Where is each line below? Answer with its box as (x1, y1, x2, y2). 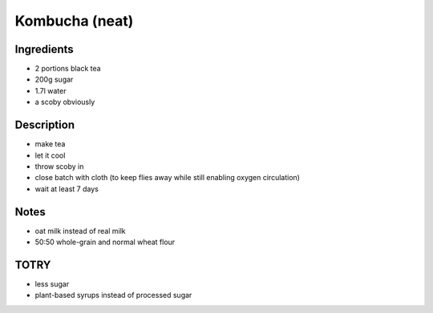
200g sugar (34, 74, 74, 84)
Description (14, 118, 75, 132)
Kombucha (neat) (14, 12, 134, 30)
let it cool (34, 150, 66, 160)
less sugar (34, 279, 70, 288)
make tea (34, 139, 66, 149)
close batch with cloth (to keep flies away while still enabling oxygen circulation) (34, 173, 301, 183)
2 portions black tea (34, 64, 101, 74)
